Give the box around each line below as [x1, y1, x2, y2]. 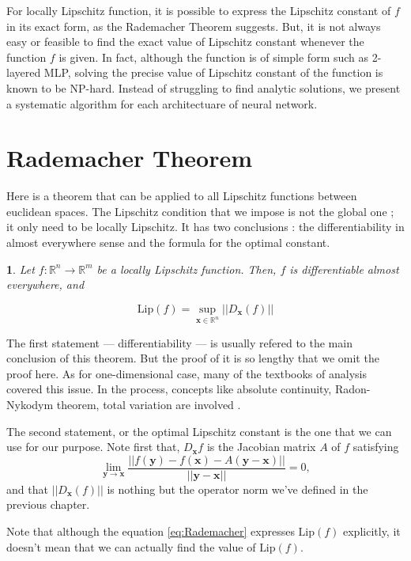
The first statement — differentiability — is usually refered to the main [6, 334, 353, 351]
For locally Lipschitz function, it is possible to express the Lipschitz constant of [6, 2, 391, 18]
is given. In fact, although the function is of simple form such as [58, 48, 369, 65]
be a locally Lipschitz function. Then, [96, 260, 277, 277]
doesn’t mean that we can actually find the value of [6, 538, 256, 555]
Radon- [334, 381, 371, 397]
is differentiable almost [289, 260, 399, 277]
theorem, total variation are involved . [56, 396, 241, 412]
